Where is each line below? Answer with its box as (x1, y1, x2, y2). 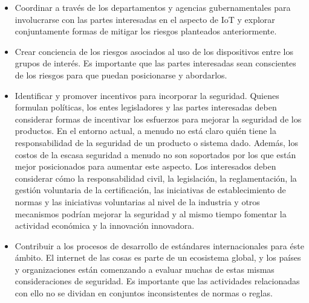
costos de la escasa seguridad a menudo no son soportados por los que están (15, 148, 296, 161)
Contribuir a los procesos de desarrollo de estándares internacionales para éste (15, 239, 304, 252)
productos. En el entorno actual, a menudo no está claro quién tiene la (15, 124, 276, 137)
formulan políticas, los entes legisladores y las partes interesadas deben (15, 101, 277, 113)
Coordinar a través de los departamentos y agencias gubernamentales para (15, 1, 291, 13)
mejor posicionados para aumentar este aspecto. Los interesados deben (15, 160, 276, 173)
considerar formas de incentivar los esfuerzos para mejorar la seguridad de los (15, 112, 302, 125)
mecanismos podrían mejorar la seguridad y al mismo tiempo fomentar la (15, 207, 287, 220)
